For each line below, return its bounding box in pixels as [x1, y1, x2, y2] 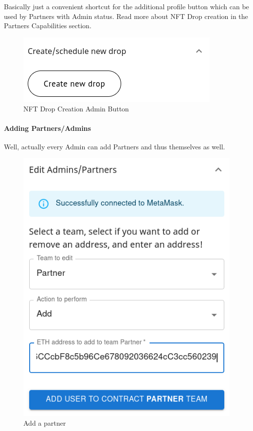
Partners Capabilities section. [4, 20, 91, 31]
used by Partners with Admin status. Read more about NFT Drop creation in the [4, 11, 248, 21]
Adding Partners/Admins [4, 123, 91, 133]
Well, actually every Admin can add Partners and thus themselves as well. [4, 141, 225, 151]
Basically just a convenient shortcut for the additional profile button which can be [4, 1, 249, 11]
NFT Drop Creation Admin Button [23, 104, 129, 114]
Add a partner [23, 417, 66, 428]
